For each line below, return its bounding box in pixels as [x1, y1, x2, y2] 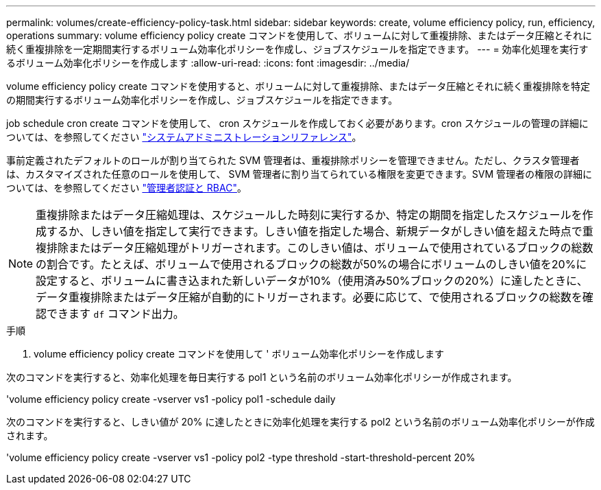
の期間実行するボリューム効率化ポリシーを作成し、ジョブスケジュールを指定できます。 [6, 94, 398, 106]
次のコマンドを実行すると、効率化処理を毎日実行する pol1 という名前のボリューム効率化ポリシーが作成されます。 [6, 371, 517, 383]
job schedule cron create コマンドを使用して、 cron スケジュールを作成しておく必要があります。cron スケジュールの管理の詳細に [6, 117, 589, 129]
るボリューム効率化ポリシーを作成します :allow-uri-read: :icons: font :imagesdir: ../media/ [6, 57, 410, 69]
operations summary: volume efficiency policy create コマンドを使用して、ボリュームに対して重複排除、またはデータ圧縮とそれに [6, 30, 592, 41]
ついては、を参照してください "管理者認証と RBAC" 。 [6, 182, 247, 194]
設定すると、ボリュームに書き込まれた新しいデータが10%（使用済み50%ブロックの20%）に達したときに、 [36, 274, 588, 288]
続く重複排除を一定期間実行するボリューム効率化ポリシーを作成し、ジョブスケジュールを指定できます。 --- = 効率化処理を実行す [6, 43, 589, 55]
